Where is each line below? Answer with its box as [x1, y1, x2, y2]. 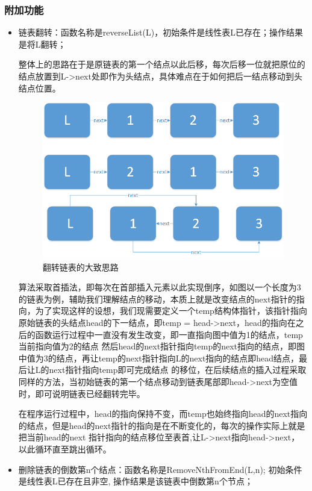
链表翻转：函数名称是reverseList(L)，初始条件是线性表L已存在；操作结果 [18, 26, 303, 39]
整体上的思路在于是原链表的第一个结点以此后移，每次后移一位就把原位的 [18, 58, 305, 70]
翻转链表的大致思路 [42, 260, 119, 273]
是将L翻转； [18, 37, 66, 50]
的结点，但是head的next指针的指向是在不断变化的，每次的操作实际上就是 [18, 419, 305, 431]
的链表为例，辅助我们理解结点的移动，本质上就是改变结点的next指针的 [18, 292, 296, 305]
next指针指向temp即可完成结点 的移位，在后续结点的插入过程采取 [49, 363, 307, 376]
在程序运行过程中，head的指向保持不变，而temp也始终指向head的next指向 [18, 407, 308, 420]
